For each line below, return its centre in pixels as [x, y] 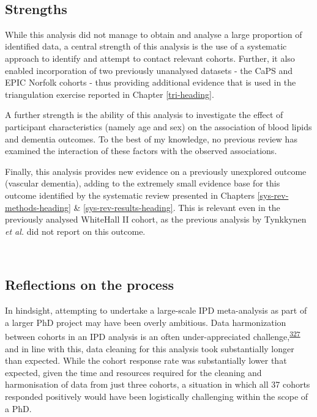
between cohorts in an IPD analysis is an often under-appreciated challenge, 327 [153, 335]
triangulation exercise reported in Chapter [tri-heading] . [110, 94]
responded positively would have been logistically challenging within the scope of [157, 396]
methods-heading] [38, 207]
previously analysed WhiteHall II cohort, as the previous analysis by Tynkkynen [156, 219]
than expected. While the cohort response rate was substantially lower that [146, 360]
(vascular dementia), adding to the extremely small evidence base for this [143, 183]
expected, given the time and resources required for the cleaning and [133, 372]
